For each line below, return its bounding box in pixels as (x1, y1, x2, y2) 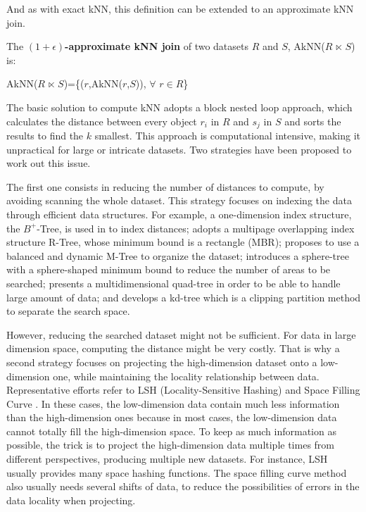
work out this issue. (6, 156, 91, 170)
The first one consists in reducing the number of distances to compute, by (6, 179, 324, 194)
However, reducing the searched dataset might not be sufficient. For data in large (6, 327, 356, 342)
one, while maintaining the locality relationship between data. (53, 368, 320, 383)
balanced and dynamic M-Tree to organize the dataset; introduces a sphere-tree (6, 248, 349, 263)
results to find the (6, 128, 84, 143)
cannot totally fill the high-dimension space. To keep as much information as (6, 423, 336, 438)
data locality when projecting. (6, 492, 136, 507)
